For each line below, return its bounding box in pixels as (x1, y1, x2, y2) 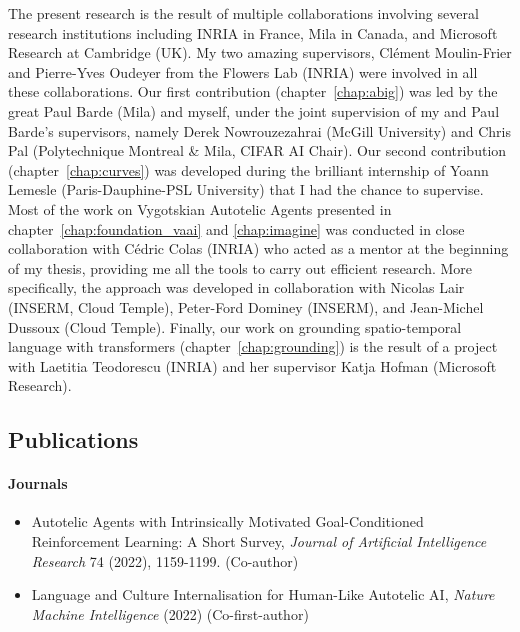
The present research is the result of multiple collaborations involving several (8, 3, 479, 23)
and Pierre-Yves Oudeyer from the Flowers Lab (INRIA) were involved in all (8, 61, 478, 82)
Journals (8, 473, 68, 494)
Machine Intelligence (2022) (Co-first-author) (31, 603, 309, 624)
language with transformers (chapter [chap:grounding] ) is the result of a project (8, 336, 498, 357)
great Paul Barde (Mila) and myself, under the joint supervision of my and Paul (8, 100, 500, 121)
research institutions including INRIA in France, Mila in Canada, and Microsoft (8, 22, 498, 43)
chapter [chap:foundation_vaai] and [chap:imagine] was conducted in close (8, 218, 465, 239)
